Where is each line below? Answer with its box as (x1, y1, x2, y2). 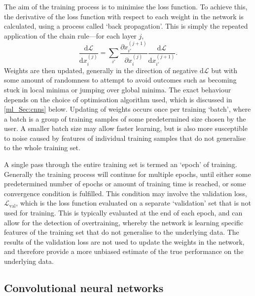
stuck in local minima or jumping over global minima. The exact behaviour (4, 84, 231, 94)
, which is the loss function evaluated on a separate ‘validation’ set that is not (16, 198, 251, 208)
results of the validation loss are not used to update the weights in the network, (4, 236, 245, 247)
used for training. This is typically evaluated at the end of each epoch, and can (4, 208, 243, 218)
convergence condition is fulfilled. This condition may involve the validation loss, (4, 188, 247, 198)
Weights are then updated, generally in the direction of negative (4, 65, 198, 75)
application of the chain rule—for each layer (4, 30, 137, 41)
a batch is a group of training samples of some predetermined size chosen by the (4, 113, 246, 124)
